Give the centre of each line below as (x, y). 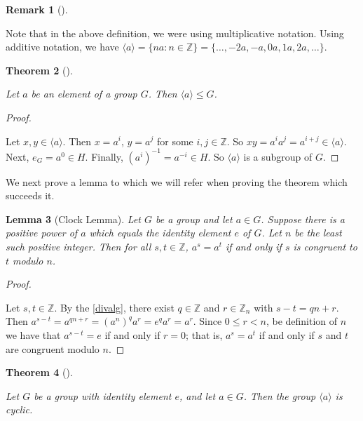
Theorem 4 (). (39, 372)
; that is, (204, 335)
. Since (207, 321)
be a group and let (194, 219)
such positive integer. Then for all (78, 247)
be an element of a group (84, 94)
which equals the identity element (160, 233)
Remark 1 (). (37, 9)
